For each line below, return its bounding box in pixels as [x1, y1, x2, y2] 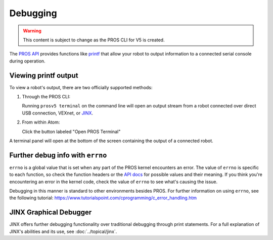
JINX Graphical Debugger [9, 208, 92, 217]
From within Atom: [22, 119, 60, 126]
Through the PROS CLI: [22, 94, 71, 100]
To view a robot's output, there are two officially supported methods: [9, 84, 153, 90]
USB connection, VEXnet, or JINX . [22, 110, 94, 116]
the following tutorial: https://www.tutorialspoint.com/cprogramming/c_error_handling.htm [9, 195, 197, 201]
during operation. [9, 58, 45, 64]
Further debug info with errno [9, 151, 107, 159]
